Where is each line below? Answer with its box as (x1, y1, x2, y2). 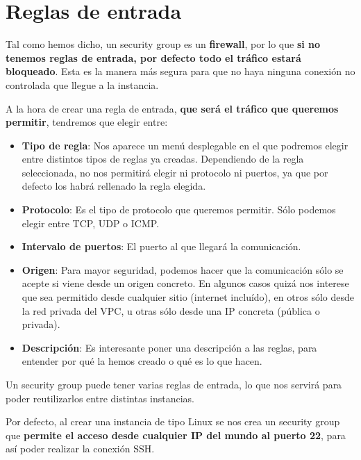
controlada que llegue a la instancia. (6, 77, 159, 92)
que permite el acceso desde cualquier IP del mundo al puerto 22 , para (6, 427, 346, 442)
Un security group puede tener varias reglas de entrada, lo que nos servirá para (6, 377, 342, 391)
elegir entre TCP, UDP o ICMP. (22, 215, 160, 230)
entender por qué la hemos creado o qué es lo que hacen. (22, 354, 262, 368)
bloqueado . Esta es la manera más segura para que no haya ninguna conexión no (6, 64, 355, 79)
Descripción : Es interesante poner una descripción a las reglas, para (22, 340, 317, 354)
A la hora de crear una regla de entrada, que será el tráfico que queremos (6, 101, 339, 115)
